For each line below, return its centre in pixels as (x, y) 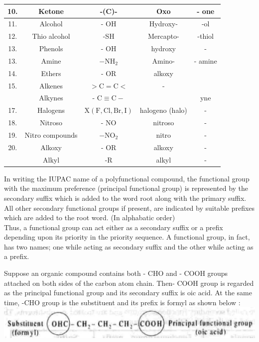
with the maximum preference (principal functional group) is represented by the (126, 188)
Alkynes (51, 98)
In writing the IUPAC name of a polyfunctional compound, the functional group (127, 178)
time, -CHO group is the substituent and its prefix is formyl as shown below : (122, 302)
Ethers (51, 73)
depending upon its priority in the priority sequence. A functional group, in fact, (127, 237)
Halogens (51, 110)
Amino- (164, 60)
